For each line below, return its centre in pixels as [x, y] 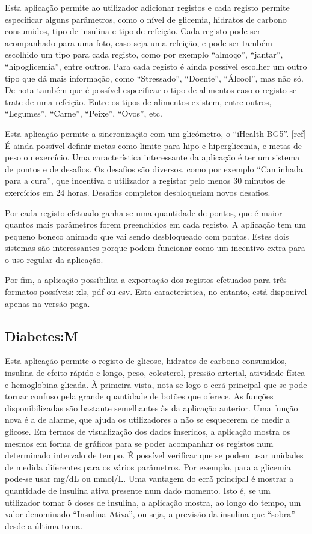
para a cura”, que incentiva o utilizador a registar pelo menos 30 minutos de [145, 181]
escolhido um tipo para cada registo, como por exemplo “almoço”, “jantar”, [144, 54]
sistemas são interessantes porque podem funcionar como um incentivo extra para [155, 248]
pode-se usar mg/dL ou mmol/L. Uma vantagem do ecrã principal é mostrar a [149, 478]
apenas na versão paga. [47, 303]
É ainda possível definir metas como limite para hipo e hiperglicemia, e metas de [154, 145]
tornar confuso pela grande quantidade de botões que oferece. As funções [139, 396]
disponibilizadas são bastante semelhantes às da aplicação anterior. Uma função [151, 408]
